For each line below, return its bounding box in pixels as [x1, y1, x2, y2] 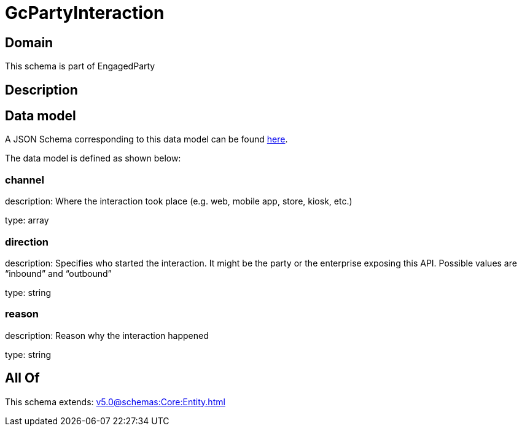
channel [5, 173, 44, 186]
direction [5, 235, 49, 248]
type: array [5, 215, 49, 226]
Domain [5, 34, 53, 50]
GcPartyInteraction [5, 2, 165, 23]
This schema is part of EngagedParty [5, 61, 155, 72]
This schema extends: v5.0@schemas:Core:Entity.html [5, 396, 225, 407]
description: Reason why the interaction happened [5, 330, 209, 341]
